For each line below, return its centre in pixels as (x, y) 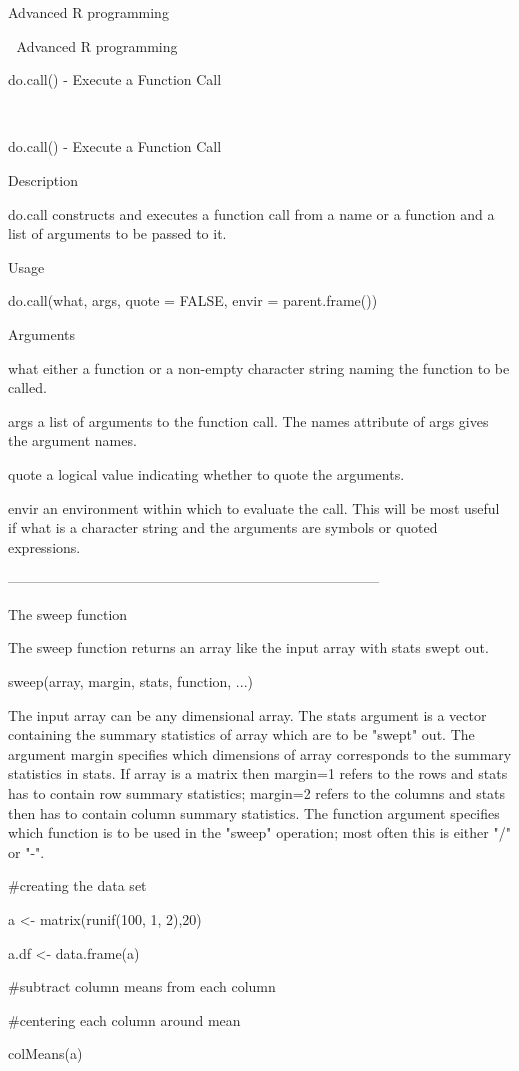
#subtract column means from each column (142, 986)
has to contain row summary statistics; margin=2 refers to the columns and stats (257, 793)
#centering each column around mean (124, 1019)
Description (43, 179)
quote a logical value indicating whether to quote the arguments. (206, 473)
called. (27, 387)
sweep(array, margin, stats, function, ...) (130, 681)
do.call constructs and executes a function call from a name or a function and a (251, 213)
